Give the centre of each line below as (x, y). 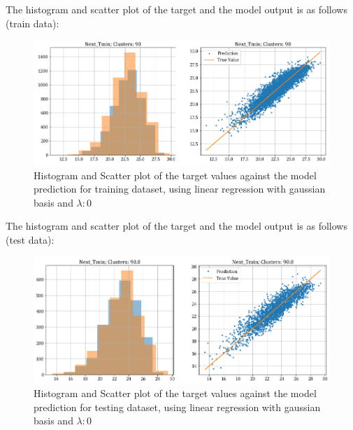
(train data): (33, 23)
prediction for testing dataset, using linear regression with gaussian (177, 407)
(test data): (30, 239)
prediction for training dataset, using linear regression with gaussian (180, 189)
